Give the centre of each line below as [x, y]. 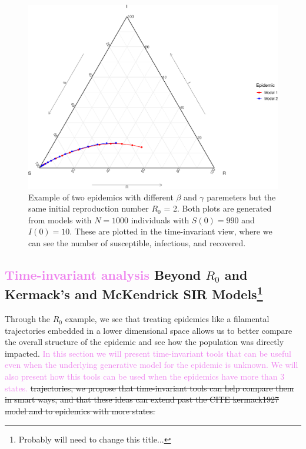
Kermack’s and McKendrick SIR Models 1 [134, 293]
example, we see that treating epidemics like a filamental [167, 319]
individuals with [160, 220]
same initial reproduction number [89, 208]
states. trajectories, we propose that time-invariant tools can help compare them [149, 388]
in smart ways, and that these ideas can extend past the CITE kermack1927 [142, 399]
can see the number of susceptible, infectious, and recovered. [137, 242]
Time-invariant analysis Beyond [103, 274]
